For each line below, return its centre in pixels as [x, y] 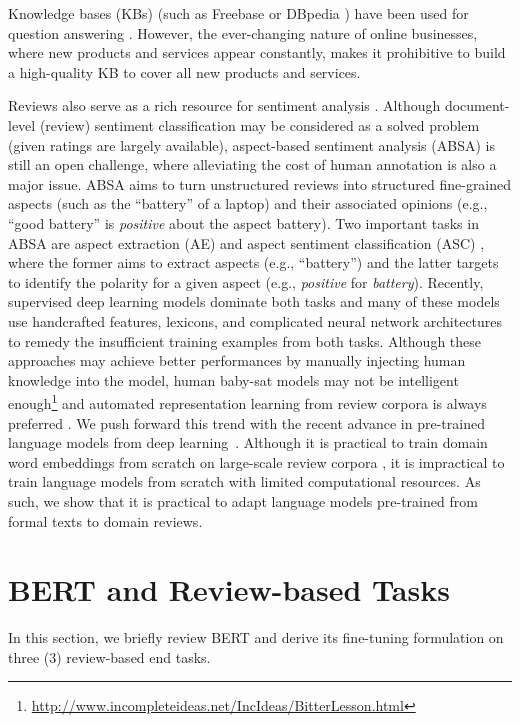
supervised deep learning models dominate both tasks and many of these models [254, 301]
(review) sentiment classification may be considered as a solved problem [259, 124]
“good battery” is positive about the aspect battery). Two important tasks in [243, 222]
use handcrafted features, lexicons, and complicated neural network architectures [255, 320]
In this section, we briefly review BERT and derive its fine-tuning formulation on [256, 637]
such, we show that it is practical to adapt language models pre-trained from [243, 500]
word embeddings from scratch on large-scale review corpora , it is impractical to [256, 461]
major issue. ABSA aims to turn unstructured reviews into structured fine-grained [260, 183]
